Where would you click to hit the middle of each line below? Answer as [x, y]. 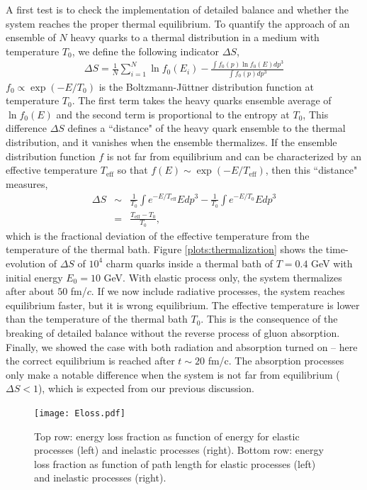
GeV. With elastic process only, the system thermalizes [223, 277]
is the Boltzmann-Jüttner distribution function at [206, 86]
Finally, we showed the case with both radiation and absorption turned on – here [182, 346]
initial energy [34, 277]
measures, [27, 183]
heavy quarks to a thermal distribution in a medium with [195, 37]
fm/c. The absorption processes [276, 361]
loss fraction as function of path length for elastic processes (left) [175, 463]
